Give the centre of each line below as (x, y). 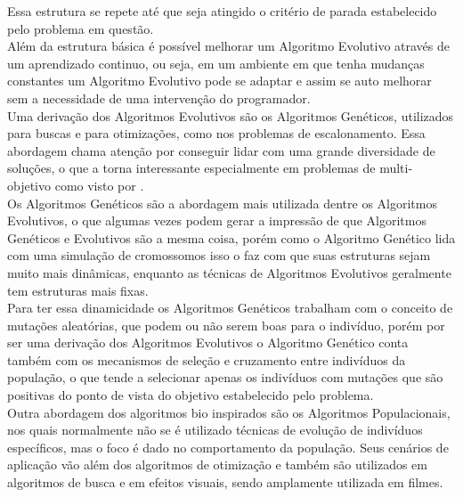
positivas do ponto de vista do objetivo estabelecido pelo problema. (191, 395)
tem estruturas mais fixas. (78, 290)
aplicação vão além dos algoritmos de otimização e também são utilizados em (217, 464)
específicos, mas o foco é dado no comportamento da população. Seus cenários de (228, 447)
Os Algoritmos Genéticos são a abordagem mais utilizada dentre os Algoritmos (222, 203)
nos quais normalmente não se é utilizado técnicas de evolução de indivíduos (215, 430)
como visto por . (99, 185)
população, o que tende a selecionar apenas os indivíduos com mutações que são (225, 377)
